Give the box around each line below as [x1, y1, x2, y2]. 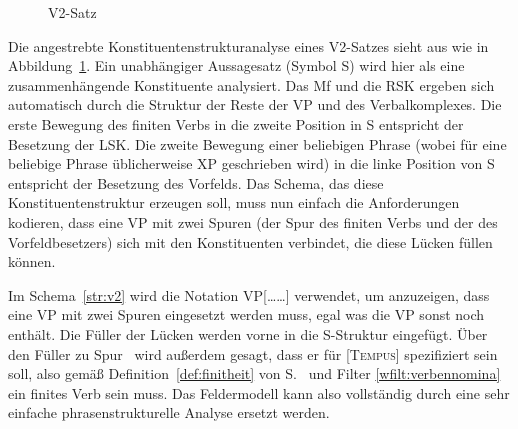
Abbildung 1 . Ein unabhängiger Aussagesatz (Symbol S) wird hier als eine [8, 55, 465, 76]
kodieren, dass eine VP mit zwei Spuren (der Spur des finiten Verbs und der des [8, 211, 498, 232]
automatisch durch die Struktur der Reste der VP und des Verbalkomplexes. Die [8, 94, 502, 115]
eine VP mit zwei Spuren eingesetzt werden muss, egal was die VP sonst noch [8, 304, 485, 325]
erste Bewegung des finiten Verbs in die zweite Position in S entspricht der [8, 113, 464, 134]
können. [8, 251, 56, 272]
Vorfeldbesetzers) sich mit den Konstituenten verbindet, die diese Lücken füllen [8, 231, 493, 252]
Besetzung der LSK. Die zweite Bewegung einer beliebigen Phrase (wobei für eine [8, 133, 507, 154]
